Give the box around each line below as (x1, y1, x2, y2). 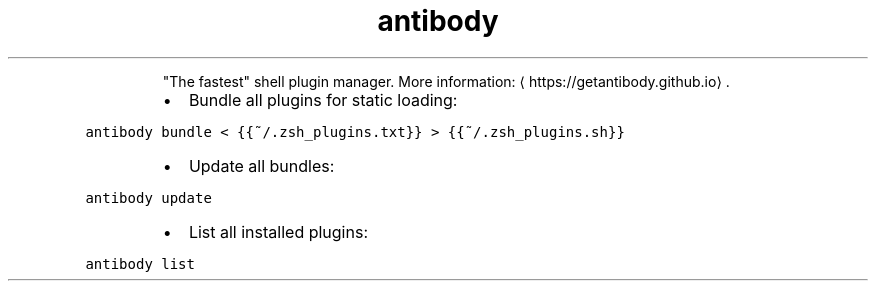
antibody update (85, 189, 212, 206)
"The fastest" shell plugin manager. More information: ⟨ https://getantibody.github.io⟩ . (162, 72, 730, 90)
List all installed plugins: (188, 221, 368, 242)
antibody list (85, 255, 195, 272)
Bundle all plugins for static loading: (188, 89, 458, 110)
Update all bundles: (188, 155, 335, 176)
